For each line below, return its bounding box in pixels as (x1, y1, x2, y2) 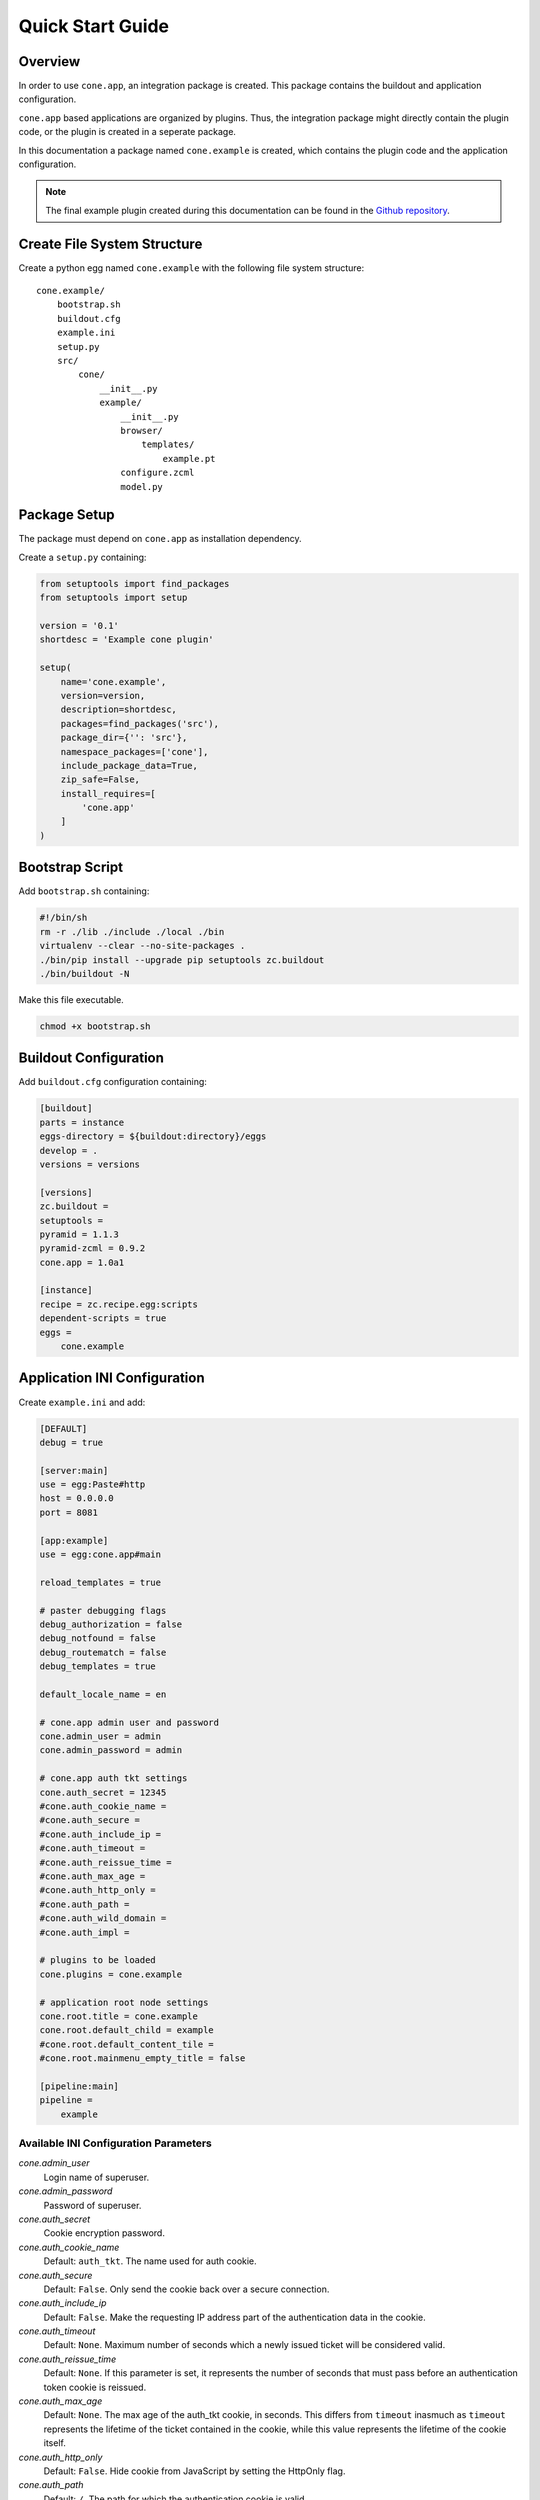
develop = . (39, 1145, 99, 1156)
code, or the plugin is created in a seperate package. (18, 126, 237, 138)
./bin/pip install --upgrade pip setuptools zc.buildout (39, 954, 325, 965)
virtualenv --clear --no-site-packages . (39, 940, 246, 952)
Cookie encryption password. (43, 2227, 165, 2239)
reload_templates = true (39, 1576, 162, 1588)
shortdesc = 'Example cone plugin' (39, 634, 214, 645)
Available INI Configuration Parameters (18, 2136, 212, 2150)
